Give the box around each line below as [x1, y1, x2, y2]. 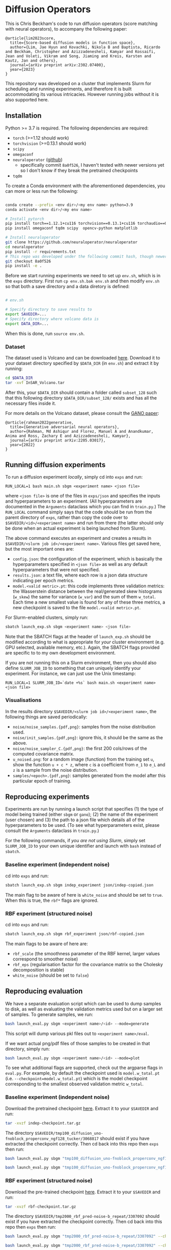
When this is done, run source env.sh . [5, 330, 85, 336]
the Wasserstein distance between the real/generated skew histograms [12, 588, 162, 594]
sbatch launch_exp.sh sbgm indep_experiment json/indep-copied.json [5, 882, 154, 888]
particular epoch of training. [12, 777, 72, 784]
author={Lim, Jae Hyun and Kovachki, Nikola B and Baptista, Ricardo [10, 44, 160, 49]
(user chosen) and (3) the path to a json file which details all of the [5, 817, 145, 823]
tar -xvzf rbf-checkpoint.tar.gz [5, 1204, 76, 1209]
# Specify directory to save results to [5, 307, 93, 312]
